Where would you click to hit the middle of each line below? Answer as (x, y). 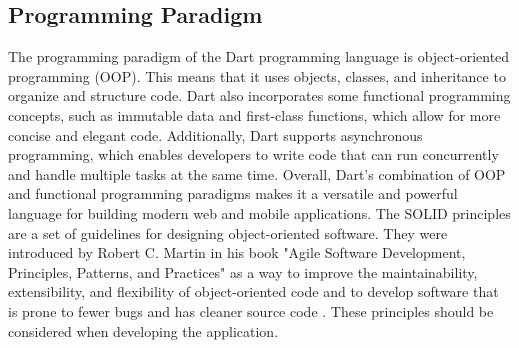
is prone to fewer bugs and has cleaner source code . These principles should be (251, 310)
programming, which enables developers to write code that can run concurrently (253, 154)
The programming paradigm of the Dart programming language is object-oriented (259, 56)
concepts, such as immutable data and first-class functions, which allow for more (254, 114)
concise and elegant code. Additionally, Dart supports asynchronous (215, 134)
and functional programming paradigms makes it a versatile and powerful (233, 193)
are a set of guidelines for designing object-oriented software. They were (228, 232)
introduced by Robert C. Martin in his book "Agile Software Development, (237, 252)
